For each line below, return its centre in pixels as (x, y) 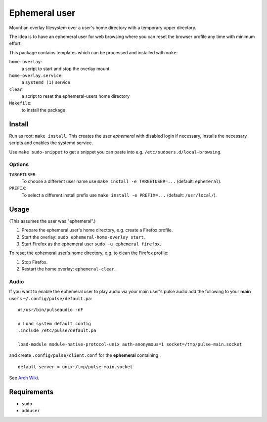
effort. (16, 43)
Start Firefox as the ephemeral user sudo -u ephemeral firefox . (91, 244)
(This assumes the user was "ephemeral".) (52, 221)
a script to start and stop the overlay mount (66, 69)
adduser (31, 411)
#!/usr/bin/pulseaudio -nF (51, 310)
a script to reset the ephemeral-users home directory (76, 96)
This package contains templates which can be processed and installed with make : (93, 52)
